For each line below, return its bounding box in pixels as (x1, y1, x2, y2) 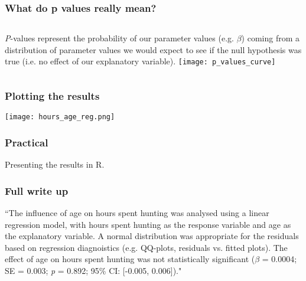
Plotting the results (5, 88, 100, 103)
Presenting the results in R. (5, 158, 105, 171)
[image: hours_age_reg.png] (5, 113, 115, 122)
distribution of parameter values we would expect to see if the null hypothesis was (5, 43, 302, 55)
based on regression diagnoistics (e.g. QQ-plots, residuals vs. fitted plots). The (5, 241, 288, 253)
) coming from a (241, 32, 300, 44)
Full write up (5, 183, 69, 198)
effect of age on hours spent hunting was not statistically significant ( (5, 253, 255, 265)
